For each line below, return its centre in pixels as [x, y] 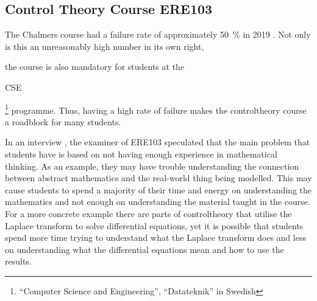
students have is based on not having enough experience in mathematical [141, 154]
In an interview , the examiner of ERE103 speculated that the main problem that [158, 142]
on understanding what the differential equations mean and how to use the [144, 249]
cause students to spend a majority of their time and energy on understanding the [158, 189]
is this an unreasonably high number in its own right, [105, 46]
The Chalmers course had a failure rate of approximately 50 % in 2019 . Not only [158, 34]
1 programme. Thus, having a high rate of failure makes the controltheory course [156, 109]
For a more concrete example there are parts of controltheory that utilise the [148, 213]
